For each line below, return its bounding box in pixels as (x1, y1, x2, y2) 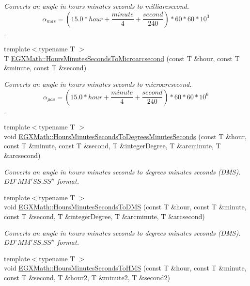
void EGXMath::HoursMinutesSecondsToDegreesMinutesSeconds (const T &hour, (4, 131, 247, 141)
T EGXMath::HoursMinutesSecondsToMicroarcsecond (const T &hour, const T (4, 53, 240, 63)
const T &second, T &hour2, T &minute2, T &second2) (4, 272, 170, 282)
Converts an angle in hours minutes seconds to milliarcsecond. (4, 1, 189, 11)
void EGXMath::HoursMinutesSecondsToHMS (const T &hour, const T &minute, (4, 263, 247, 273)
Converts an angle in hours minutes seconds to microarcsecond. (4, 79, 192, 89)
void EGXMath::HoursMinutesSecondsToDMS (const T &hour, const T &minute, (4, 202, 247, 212)
